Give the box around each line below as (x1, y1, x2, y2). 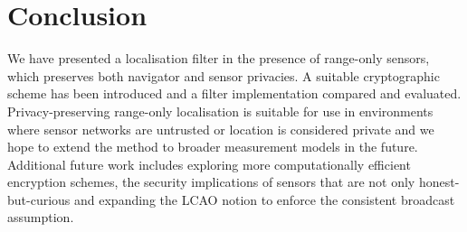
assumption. (7, 208, 74, 227)
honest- (418, 172, 460, 191)
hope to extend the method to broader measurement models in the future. (7, 137, 418, 156)
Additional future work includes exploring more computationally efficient (7, 154, 411, 173)
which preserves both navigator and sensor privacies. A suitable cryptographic (7, 66, 440, 85)
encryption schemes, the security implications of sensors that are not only (7, 172, 415, 191)
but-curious (7, 190, 71, 209)
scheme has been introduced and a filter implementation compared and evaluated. (7, 84, 462, 103)
